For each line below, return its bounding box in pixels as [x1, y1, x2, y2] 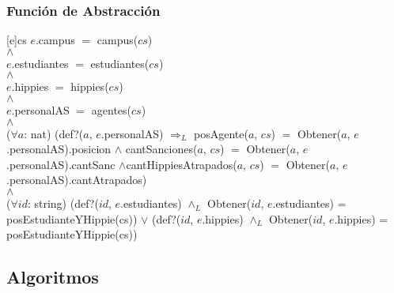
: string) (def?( [27, 194, 99, 211]
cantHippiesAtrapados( [126, 156, 237, 172]
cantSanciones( [125, 141, 198, 157]
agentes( [91, 102, 132, 118]
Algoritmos [6, 265, 99, 289]
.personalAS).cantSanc [6, 156, 116, 172]
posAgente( [193, 125, 248, 141]
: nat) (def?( [24, 125, 84, 141]
